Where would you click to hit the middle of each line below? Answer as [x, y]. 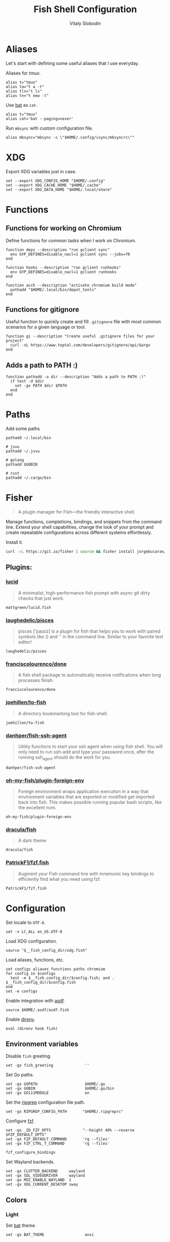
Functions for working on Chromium [64, 228]
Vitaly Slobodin [85, 23]
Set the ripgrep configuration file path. [45, 1102]
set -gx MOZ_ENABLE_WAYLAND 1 [39, 1180]
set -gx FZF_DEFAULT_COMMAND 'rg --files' [58, 1139]
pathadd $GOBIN [22, 464]
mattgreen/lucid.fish [29, 607]
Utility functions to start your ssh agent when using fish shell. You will [90, 746]
